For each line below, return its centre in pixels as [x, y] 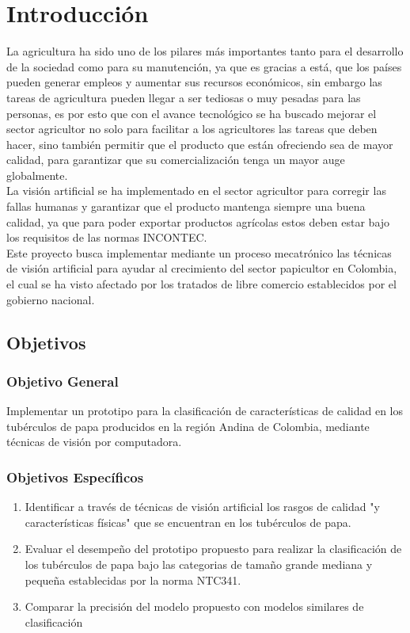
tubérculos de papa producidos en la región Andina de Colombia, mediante [188, 426]
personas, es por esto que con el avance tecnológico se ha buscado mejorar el [192, 113]
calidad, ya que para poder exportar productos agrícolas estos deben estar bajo [198, 221]
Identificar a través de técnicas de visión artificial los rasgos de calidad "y [202, 507]
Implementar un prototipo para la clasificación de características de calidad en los [205, 411]
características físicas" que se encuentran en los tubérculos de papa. [188, 522]
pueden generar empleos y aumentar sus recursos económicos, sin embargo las [194, 82]
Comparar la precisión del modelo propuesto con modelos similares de [194, 606]
